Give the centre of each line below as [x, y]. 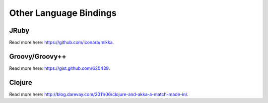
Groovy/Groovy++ [38, 56]
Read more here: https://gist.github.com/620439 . [60, 68]
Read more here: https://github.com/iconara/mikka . [62, 43]
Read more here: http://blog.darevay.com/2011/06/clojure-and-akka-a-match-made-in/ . [99, 94]
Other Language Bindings [63, 13]
